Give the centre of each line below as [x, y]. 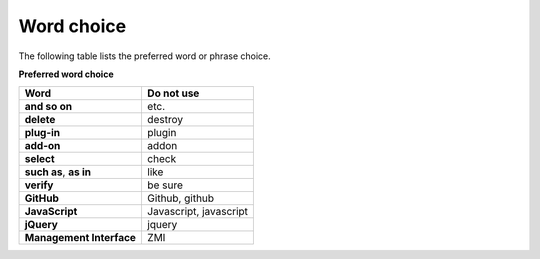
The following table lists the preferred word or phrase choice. [144, 56]
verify [39, 185]
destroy [165, 120]
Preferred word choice [66, 74]
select [39, 159]
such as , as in [58, 172]
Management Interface [80, 238]
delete [40, 120]
